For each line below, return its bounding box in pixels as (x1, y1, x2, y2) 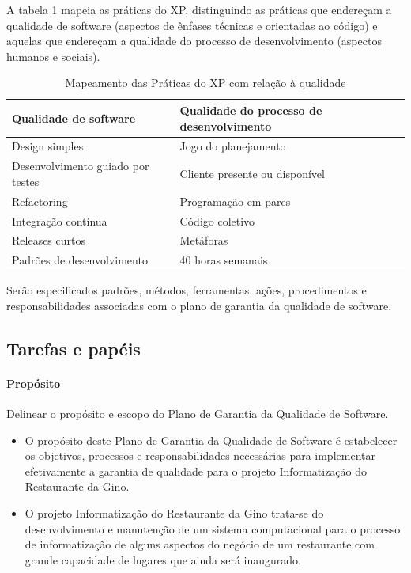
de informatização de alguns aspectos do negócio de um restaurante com (25, 536, 375, 552)
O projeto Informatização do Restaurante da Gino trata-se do (25, 505, 324, 522)
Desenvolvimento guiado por (12, 157, 149, 174)
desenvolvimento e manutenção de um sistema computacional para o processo (25, 520, 401, 537)
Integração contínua (12, 212, 107, 229)
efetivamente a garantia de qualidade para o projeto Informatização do (25, 462, 368, 479)
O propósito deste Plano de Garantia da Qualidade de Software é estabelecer (25, 431, 398, 448)
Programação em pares (179, 192, 291, 209)
